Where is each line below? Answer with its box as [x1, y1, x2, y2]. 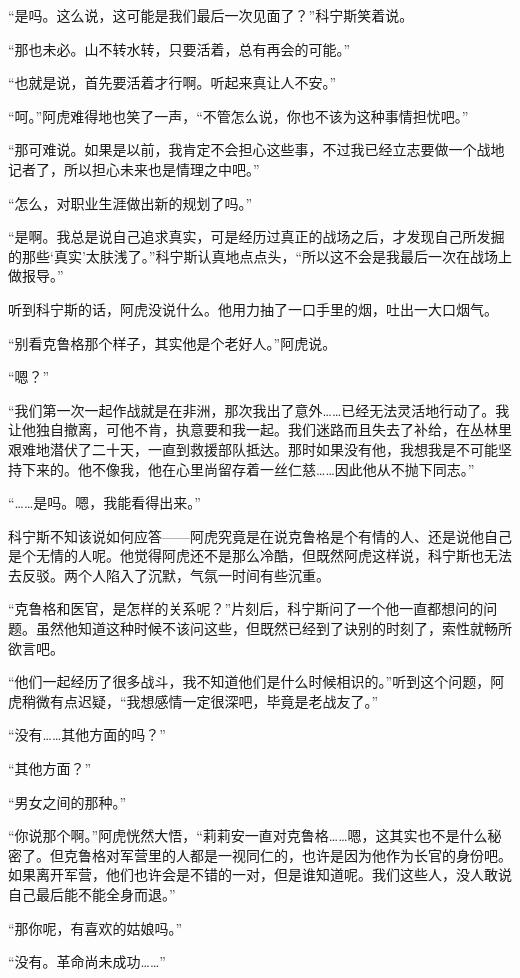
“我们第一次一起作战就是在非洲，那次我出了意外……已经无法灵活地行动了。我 [8, 399, 510, 420]
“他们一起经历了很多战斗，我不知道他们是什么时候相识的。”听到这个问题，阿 [8, 671, 505, 692]
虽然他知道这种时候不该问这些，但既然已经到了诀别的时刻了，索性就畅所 [35, 618, 512, 639]
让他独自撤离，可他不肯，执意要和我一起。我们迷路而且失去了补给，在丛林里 [8, 419, 512, 440]
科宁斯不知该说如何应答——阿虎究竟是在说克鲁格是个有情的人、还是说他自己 [8, 525, 512, 546]
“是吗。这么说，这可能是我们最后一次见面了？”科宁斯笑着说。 [8, 5, 414, 25]
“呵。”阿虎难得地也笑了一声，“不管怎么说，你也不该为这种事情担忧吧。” [8, 105, 469, 126]
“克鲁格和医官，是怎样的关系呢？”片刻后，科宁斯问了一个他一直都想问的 [8, 598, 484, 619]
